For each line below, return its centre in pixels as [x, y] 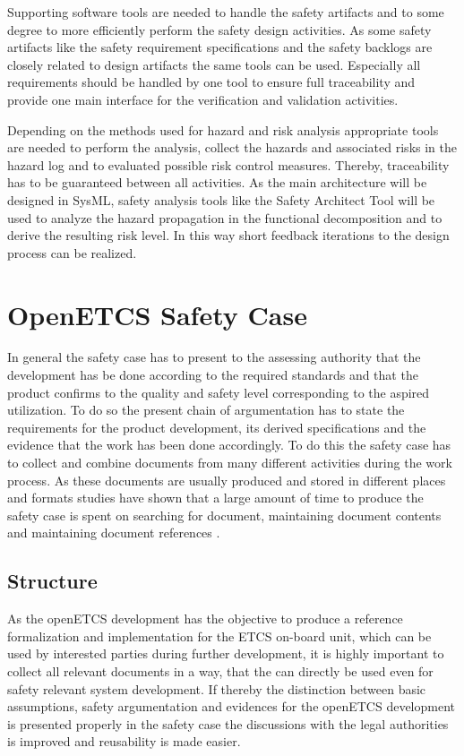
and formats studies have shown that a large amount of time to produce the [215, 498]
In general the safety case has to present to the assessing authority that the [214, 357]
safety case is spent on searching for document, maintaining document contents [224, 515]
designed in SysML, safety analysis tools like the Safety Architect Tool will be [221, 199]
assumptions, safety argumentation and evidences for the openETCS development [231, 706]
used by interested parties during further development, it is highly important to [226, 653]
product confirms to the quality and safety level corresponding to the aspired [219, 392]
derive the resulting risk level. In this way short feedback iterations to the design [228, 235]
